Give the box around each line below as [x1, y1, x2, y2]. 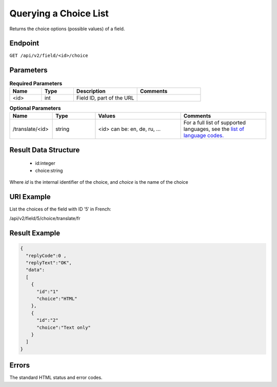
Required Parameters [9, 80, 63, 87]
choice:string [35, 167, 63, 173]
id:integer [35, 160, 56, 166]
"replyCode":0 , [26, 253, 67, 259]
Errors [9, 361, 30, 370]
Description [76, 87, 106, 94]
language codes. [183, 132, 224, 139]
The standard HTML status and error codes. [9, 375, 103, 381]
